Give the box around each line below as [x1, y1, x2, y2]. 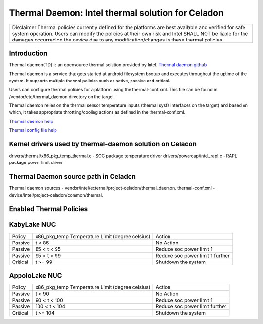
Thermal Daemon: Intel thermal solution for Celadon [9, 7, 224, 18]
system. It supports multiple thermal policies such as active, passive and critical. [9, 78, 170, 83]
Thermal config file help [9, 127, 57, 133]
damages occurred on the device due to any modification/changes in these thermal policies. [12, 36, 224, 43]
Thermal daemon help [9, 118, 54, 124]
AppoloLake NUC [9, 271, 62, 280]
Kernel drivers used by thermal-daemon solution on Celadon [9, 140, 197, 148]
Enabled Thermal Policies [9, 205, 88, 213]
